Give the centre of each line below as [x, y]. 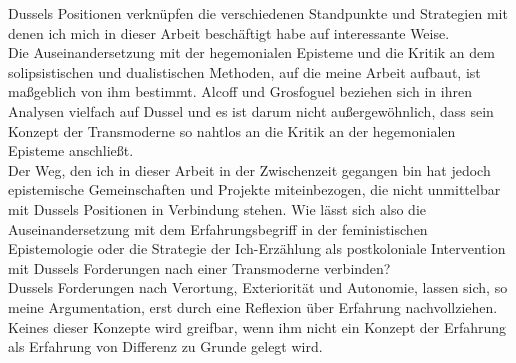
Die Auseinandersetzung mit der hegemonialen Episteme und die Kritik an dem [251, 52]
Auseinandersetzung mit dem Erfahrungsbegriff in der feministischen [218, 228]
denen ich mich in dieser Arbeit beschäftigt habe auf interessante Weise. [229, 32]
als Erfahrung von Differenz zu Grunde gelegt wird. [165, 346]
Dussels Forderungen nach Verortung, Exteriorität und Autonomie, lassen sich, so [258, 287]
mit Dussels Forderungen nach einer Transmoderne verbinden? [199, 267]
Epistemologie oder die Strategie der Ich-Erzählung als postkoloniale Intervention [257, 248]
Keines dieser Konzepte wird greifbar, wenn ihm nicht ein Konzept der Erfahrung [257, 326]
